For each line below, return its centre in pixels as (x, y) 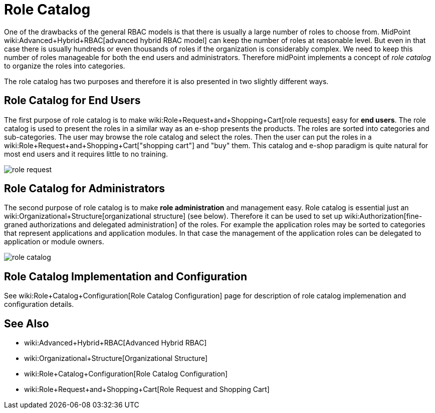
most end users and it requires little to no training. (86, 154)
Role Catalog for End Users (72, 101)
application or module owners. (54, 242)
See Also (27, 323)
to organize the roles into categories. (65, 66)
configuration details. (39, 304)
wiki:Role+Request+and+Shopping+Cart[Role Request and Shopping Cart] (147, 389)
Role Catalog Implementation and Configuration (126, 276)
